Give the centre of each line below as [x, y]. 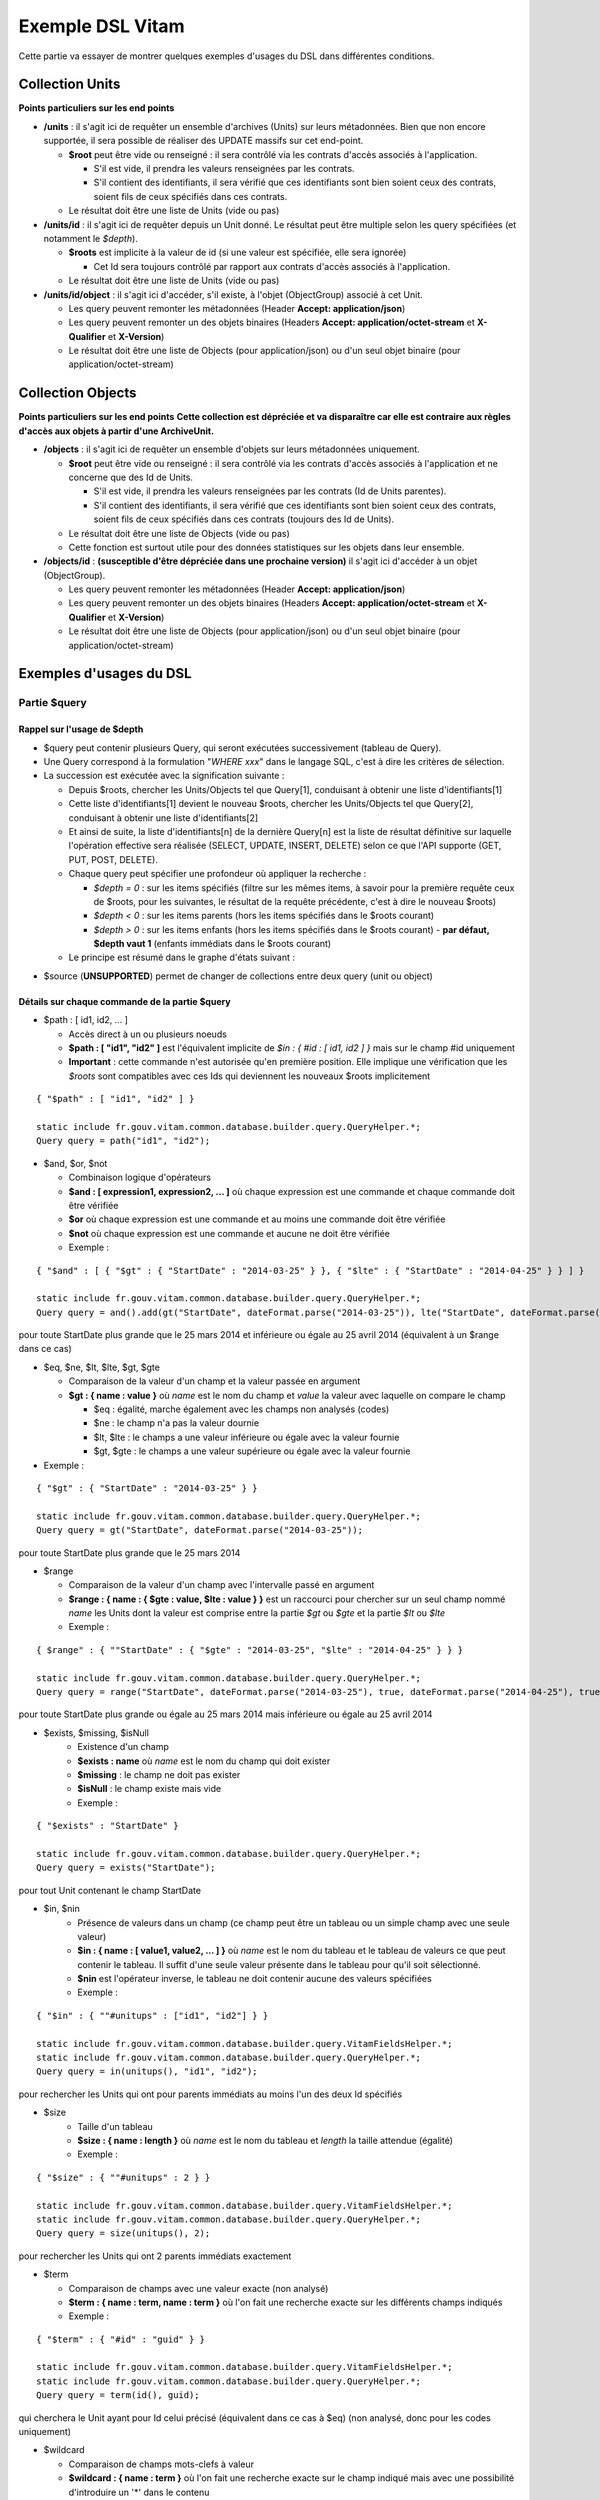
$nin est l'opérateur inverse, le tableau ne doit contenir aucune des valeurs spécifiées [254, 1979]
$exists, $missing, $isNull [96, 1732]
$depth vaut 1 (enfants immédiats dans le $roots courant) [212, 944]
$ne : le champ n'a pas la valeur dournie [176, 1423]
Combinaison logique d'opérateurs [140, 1177]
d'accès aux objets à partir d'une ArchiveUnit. [116, 431]
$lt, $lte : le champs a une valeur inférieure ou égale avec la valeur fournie [246, 1437]
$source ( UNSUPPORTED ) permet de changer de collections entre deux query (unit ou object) [238, 976]
